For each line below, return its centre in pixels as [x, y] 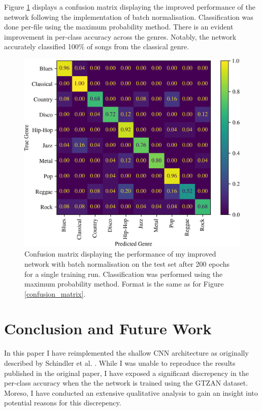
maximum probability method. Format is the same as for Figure [124, 284]
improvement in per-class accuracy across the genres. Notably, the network [120, 36]
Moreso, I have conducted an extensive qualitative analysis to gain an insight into [131, 392]
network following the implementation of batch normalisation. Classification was [129, 17]
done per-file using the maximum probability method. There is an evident [119, 27]
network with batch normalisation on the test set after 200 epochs [127, 263]
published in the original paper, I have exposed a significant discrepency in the [126, 373]
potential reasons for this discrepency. [63, 403]
